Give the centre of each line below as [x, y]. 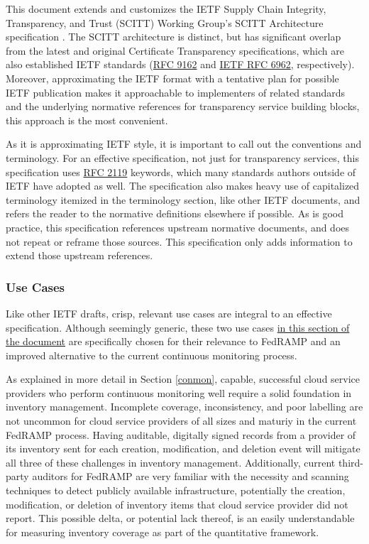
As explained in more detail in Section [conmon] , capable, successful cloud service [183, 379]
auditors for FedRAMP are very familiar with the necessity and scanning [191, 476]
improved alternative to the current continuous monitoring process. [152, 355]
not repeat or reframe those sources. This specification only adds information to [179, 241]
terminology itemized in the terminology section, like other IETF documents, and [183, 199]
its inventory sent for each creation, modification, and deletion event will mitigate [183, 448]
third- [351, 462]
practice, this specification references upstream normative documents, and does [178, 227]
